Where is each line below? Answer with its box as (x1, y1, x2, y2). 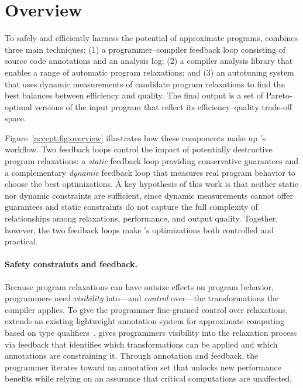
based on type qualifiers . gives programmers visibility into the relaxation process (5, 326, 297, 338)
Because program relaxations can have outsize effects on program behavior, (5, 280, 274, 292)
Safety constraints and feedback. (5, 258, 138, 270)
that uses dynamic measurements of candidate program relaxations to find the (5, 77, 285, 90)
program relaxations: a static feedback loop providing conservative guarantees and (5, 155, 299, 167)
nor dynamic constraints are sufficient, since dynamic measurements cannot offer (5, 189, 293, 201)
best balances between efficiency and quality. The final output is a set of (5, 89, 264, 101)
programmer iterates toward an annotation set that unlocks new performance (5, 360, 282, 373)
